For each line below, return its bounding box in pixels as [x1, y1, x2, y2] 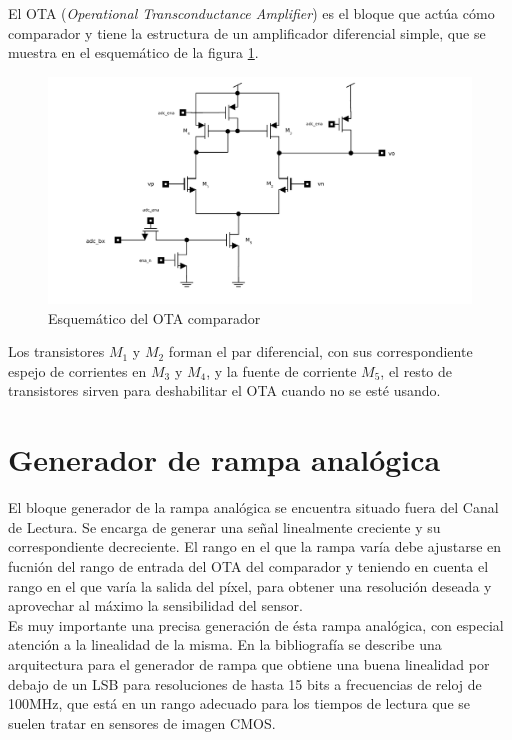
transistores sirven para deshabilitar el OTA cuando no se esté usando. [8, 380, 441, 401]
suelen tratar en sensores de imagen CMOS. [8, 712, 276, 733]
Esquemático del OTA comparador [48, 307, 261, 328]
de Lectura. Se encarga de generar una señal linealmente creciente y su [8, 516, 441, 537]
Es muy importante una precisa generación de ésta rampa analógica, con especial [8, 614, 504, 635]
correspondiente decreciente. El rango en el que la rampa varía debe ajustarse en [8, 536, 502, 557]
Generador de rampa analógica [8, 439, 441, 480]
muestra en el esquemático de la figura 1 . [8, 42, 259, 63]
